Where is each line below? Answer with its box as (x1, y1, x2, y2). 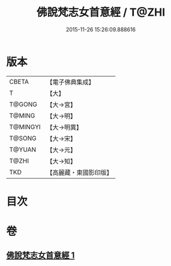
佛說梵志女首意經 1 (6, 250, 75, 261)
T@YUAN (9, 145, 37, 154)
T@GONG (9, 100, 37, 109)
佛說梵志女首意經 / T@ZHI (36, 5, 166, 19)
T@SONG (9, 134, 37, 142)
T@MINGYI (9, 122, 41, 131)
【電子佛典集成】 (46, 78, 95, 86)
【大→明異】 (46, 123, 83, 131)
